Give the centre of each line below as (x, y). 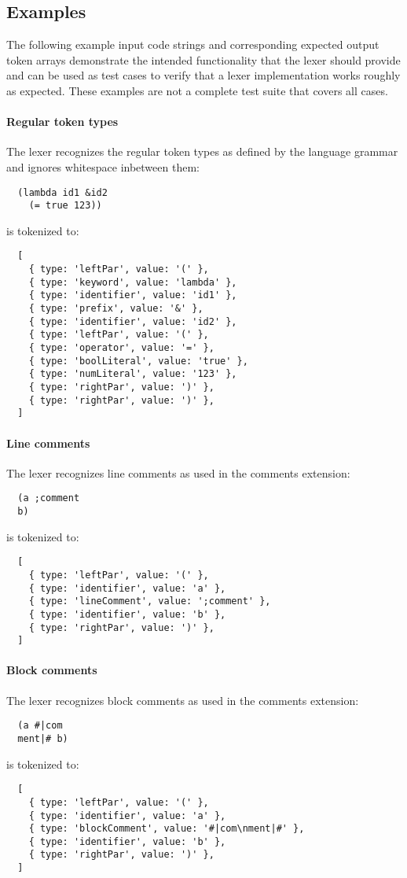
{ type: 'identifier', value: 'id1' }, (133, 295)
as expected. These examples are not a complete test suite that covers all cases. (197, 90)
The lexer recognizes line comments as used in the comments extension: (178, 472)
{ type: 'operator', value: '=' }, (121, 348)
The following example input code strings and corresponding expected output (193, 44)
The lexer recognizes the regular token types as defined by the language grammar (202, 151)
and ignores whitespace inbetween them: (103, 166)
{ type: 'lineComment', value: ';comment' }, (150, 601)
